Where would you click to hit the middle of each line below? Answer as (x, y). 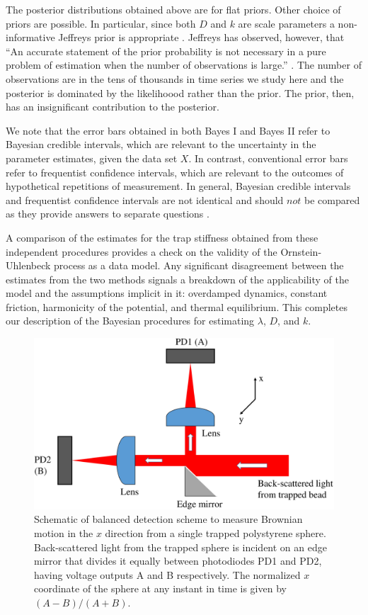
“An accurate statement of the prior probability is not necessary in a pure (166, 51)
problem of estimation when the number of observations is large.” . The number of (184, 65)
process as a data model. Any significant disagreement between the (199, 265)
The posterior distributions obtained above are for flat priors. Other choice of (173, 9)
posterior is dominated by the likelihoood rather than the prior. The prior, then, (180, 92)
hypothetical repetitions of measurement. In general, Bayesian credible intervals (178, 186)
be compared (332, 199)
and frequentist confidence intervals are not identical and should (145, 199)
